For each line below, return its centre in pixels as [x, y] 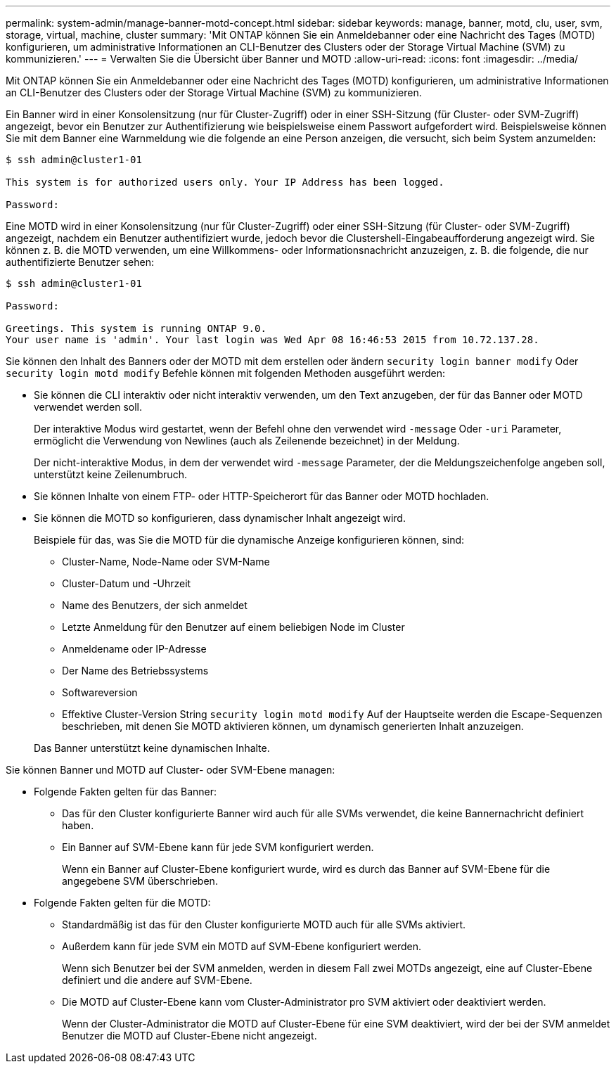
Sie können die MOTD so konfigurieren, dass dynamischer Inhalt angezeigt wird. [220, 518]
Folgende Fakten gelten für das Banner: [126, 792]
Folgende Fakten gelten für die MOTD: [122, 903]
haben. [78, 825]
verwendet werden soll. [88, 407]
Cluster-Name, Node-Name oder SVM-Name [166, 562]
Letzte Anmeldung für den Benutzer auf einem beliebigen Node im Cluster [233, 627]
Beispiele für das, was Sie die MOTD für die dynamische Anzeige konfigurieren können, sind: [249, 540]
